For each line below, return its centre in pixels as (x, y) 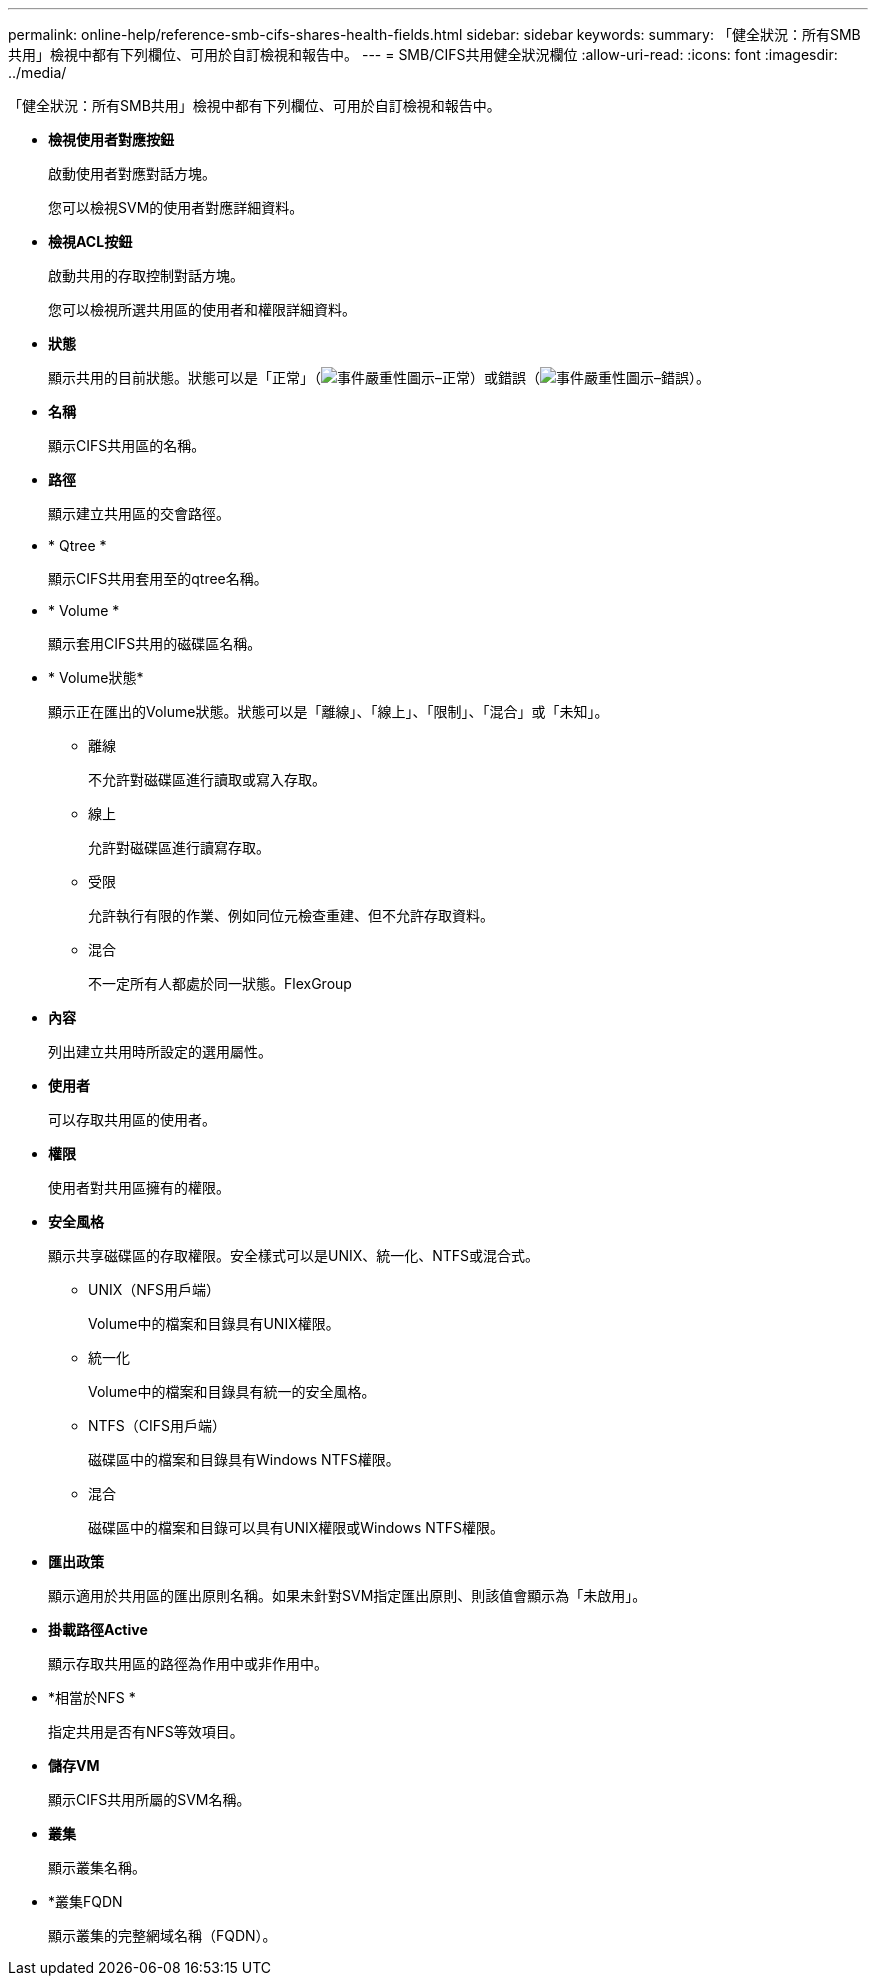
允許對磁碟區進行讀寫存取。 (179, 847)
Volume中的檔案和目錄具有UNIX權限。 (214, 1323)
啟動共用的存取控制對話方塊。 (146, 275)
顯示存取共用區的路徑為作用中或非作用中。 (188, 1663)
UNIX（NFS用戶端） (154, 1289)
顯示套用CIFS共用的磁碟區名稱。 (155, 643)
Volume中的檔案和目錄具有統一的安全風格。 (232, 1391)
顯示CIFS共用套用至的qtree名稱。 (158, 578)
